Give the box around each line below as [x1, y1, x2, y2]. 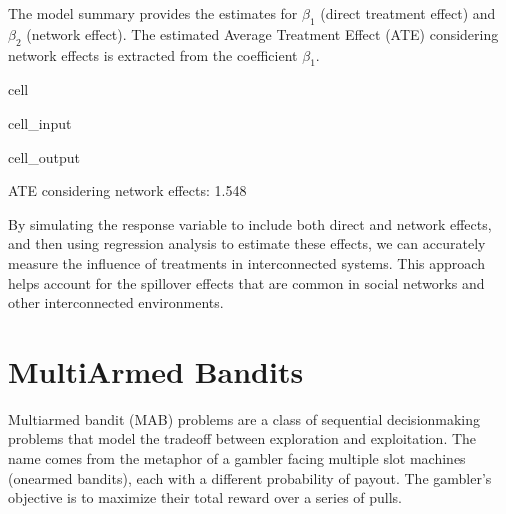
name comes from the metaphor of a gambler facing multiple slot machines [8, 448, 466, 469]
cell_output [8, 146, 80, 167]
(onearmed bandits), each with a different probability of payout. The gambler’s [8, 467, 492, 488]
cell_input [8, 112, 72, 133]
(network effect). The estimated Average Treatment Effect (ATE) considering [26, 23, 499, 44]
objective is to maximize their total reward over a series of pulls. [8, 487, 403, 508]
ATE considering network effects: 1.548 [8, 180, 247, 201]
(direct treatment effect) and [320, 3, 496, 23]
